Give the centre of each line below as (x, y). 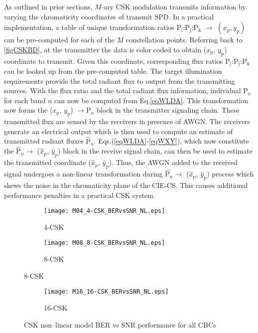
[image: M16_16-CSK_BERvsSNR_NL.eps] (106, 292)
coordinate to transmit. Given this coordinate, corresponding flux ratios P (117, 61)
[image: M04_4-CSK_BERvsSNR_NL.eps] (105, 211)
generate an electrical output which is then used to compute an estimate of (119, 131)
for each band (25, 100)
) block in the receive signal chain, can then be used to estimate (155, 151)
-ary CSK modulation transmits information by (174, 6)
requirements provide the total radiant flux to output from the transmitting (120, 81)
